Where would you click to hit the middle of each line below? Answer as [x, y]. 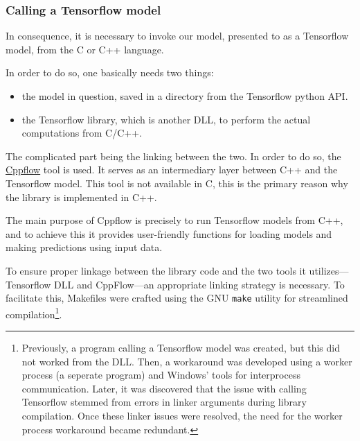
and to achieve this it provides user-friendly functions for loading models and [169, 233]
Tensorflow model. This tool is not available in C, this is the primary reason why [177, 183]
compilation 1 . [34, 313]
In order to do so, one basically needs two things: [110, 72]
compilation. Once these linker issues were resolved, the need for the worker [182, 415]
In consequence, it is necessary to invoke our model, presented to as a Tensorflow [177, 36]
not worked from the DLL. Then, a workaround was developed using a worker [187, 361]
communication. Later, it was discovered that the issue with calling [164, 388]
